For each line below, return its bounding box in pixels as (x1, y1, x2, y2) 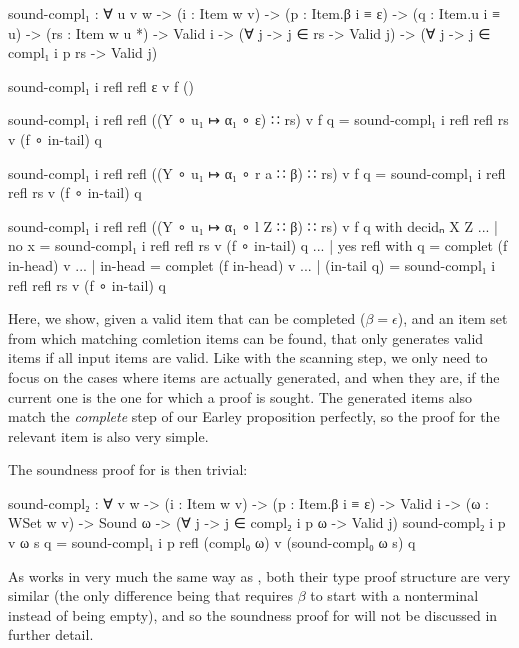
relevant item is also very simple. (8, 425, 209, 446)
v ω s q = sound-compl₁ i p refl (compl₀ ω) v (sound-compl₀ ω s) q (8, 532, 416, 553)
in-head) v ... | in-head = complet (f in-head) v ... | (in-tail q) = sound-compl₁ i (8, 254, 496, 275)
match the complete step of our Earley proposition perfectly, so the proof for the (8, 406, 500, 427)
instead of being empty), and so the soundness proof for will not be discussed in (8, 604, 498, 625)
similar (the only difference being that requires (8, 585, 293, 606)
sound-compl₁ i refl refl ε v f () (8, 75, 194, 96)
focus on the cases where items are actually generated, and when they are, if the (8, 366, 500, 387)
